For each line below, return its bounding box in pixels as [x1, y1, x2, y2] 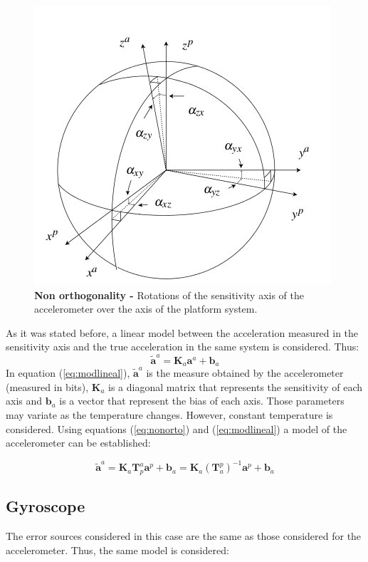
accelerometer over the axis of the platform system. [34, 301, 258, 316]
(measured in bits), [6, 379, 89, 394]
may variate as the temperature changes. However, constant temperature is [6, 407, 333, 422]
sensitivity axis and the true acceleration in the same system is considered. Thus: [6, 339, 359, 354]
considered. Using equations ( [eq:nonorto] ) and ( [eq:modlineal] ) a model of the [6, 421, 347, 436]
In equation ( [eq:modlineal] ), [6, 365, 130, 380]
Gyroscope [6, 495, 85, 517]
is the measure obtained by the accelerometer [146, 365, 344, 380]
